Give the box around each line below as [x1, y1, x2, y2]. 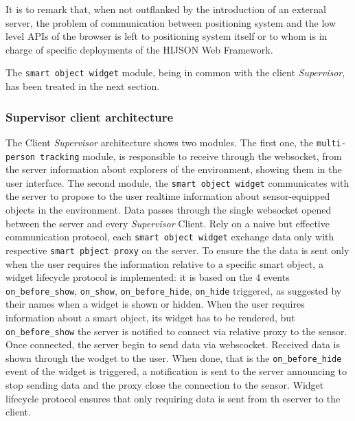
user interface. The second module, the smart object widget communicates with [5, 175, 350, 190]
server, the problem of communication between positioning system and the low [5, 15, 336, 30]
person [5, 152, 35, 162]
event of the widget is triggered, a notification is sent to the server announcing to [5, 364, 347, 378]
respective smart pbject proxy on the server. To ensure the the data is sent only [5, 242, 350, 257]
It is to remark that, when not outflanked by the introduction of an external [5, 2, 326, 16]
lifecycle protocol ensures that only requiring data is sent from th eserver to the [5, 391, 341, 405]
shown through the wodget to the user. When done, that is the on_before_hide [5, 350, 342, 365]
